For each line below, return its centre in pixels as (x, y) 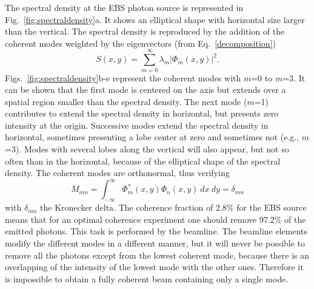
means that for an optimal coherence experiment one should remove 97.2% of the (155, 219)
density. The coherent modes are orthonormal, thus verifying (117, 173)
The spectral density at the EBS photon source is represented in (124, 7)
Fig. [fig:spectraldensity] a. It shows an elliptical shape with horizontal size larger (155, 19)
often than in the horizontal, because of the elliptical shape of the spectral (143, 161)
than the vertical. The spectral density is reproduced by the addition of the (145, 31)
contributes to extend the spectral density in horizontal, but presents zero (142, 113)
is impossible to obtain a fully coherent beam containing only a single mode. (147, 278)
